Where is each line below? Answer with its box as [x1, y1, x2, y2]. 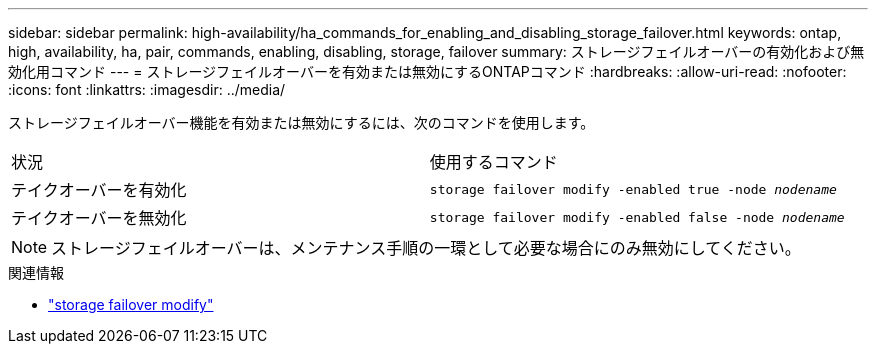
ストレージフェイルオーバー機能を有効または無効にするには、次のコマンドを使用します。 [8, 114, 595, 131]
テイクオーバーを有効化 [11, 180, 187, 200]
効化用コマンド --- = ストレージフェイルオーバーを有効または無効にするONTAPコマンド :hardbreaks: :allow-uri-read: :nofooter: [8, 63, 847, 80]
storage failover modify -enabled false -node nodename [429, 209, 845, 225]
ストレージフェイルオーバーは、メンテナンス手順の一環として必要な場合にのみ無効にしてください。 [51, 238, 801, 258]
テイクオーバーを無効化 [11, 208, 187, 228]
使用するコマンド [429, 152, 558, 172]
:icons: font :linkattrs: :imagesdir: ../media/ [8, 81, 286, 98]
